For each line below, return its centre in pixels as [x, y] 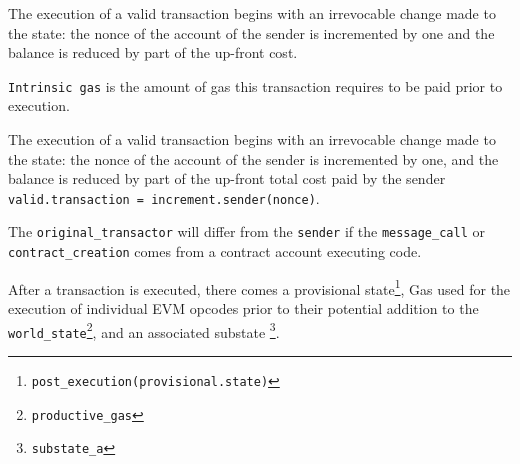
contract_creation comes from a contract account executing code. [215, 251]
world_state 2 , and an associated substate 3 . [144, 330]
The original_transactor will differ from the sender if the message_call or [246, 231]
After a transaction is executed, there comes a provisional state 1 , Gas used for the [259, 287]
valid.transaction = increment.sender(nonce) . [164, 197]
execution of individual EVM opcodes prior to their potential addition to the [243, 308]
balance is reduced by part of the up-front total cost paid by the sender [227, 178]
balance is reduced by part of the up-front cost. [153, 52]
